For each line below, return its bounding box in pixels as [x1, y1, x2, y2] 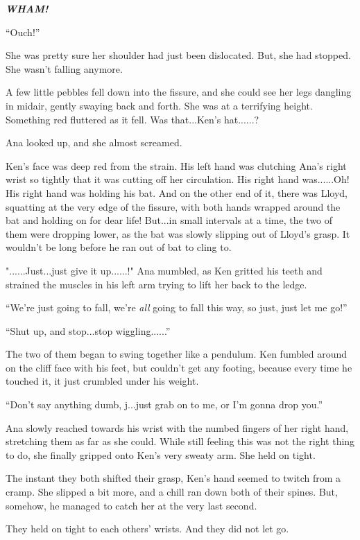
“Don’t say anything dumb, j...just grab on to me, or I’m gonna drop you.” [6, 397, 323, 412]
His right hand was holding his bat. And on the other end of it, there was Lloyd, [6, 185, 348, 200]
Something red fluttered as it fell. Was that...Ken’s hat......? [6, 112, 259, 126]
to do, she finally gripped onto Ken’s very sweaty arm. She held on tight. [6, 447, 316, 462]
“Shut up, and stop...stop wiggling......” [6, 323, 171, 338]
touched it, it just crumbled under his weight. [6, 374, 199, 388]
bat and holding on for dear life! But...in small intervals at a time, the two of [6, 213, 333, 227]
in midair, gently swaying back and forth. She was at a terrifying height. [6, 98, 313, 112]
